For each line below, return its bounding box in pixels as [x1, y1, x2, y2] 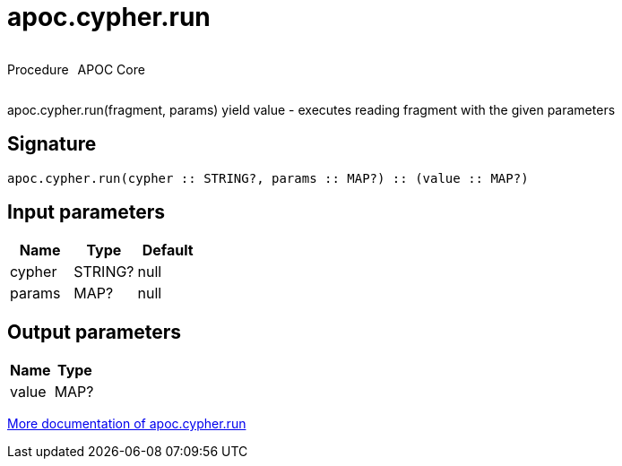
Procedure [7, 61, 69, 77]
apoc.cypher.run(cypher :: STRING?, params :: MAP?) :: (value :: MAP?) [7, 170, 529, 186]
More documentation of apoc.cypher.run [7, 416, 246, 432]
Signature [7, 133, 97, 156]
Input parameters [7, 201, 166, 224]
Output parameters [7, 320, 181, 343]
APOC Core [77, 61, 145, 77]
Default [142, 241, 194, 260]
